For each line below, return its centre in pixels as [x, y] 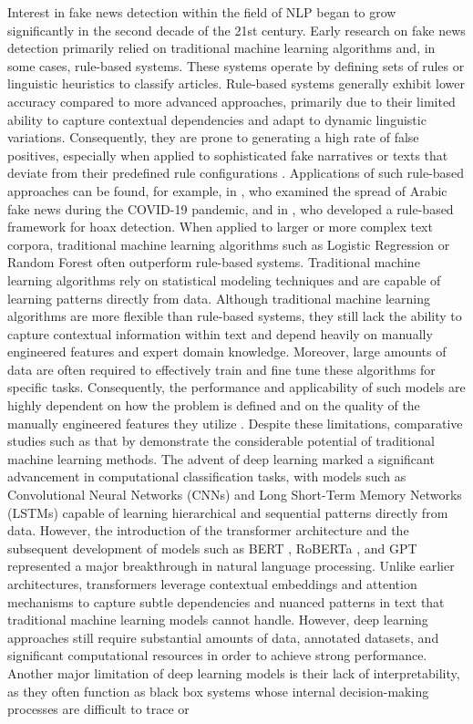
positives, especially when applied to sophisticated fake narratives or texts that [228, 155]
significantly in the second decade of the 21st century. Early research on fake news [236, 30]
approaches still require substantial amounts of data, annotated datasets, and [223, 637]
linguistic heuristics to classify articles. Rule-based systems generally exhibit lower [236, 83]
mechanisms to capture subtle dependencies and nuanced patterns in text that [226, 601]
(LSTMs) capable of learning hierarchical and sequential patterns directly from [228, 512]
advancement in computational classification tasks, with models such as [207, 476]
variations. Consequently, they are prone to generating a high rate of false [213, 137]
